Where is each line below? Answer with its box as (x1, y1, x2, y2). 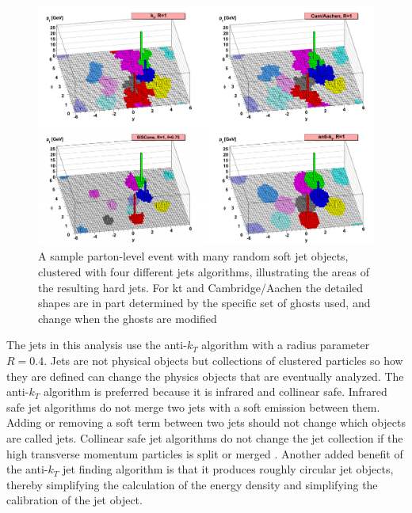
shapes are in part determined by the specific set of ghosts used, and (38, 294, 371, 311)
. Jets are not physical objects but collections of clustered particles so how (44, 352, 403, 368)
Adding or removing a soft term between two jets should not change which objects (6, 414, 406, 431)
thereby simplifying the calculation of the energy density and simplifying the (6, 476, 378, 492)
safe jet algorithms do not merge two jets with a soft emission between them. (6, 398, 380, 415)
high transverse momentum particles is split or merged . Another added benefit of (6, 445, 403, 462)
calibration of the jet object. (6, 492, 143, 508)
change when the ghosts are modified (38, 310, 217, 326)
